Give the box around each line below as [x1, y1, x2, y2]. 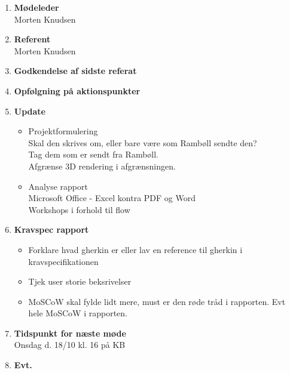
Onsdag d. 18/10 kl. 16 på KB [14, 338, 126, 351]
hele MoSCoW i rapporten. [28, 307, 127, 319]
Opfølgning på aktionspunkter [14, 84, 141, 97]
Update [14, 104, 45, 117]
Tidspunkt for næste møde [14, 326, 126, 339]
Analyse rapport [28, 180, 88, 192]
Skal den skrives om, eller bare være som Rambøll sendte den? [28, 136, 257, 149]
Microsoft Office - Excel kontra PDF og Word [28, 192, 196, 204]
